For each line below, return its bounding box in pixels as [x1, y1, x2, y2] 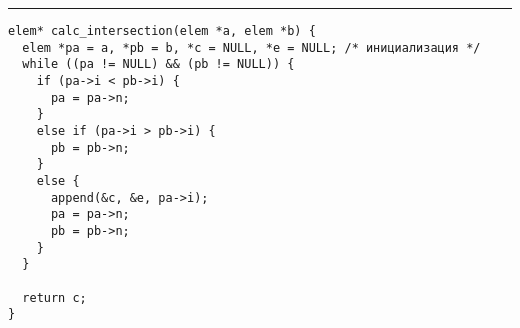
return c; [22, 290, 87, 305]
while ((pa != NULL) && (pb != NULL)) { [22, 57, 295, 72]
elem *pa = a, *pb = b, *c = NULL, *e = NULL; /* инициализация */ [22, 40, 481, 55]
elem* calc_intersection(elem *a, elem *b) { [8, 24, 316, 38]
